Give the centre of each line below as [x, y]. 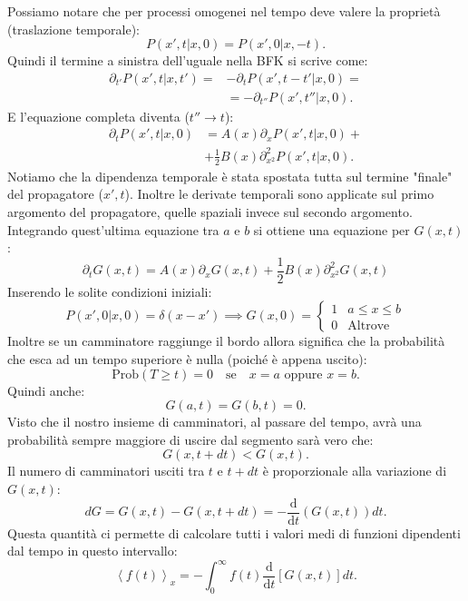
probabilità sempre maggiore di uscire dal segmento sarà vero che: [190, 439]
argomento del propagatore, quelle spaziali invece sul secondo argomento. [210, 212]
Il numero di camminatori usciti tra [106, 471]
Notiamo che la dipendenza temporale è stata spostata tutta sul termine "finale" [230, 176]
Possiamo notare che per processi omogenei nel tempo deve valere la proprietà [224, 11]
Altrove [369, 325]
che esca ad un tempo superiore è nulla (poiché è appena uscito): [187, 359]
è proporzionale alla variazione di [355, 471]
